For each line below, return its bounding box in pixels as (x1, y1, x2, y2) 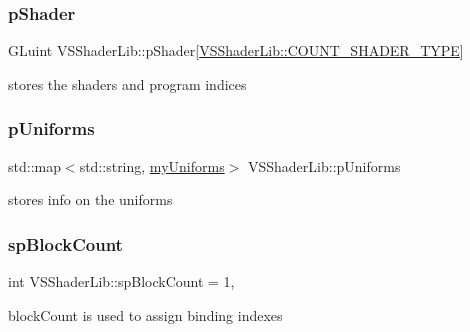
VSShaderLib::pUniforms (247, 155, 401, 176)
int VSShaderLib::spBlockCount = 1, (8, 271, 235, 292)
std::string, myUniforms (79, 155, 225, 176)
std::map (8, 155, 61, 176)
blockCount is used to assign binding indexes (8, 304, 283, 325)
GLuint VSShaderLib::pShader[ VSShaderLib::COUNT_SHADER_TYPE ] (8, 40, 464, 61)
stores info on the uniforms (8, 189, 173, 210)
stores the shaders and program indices (8, 73, 247, 94)
